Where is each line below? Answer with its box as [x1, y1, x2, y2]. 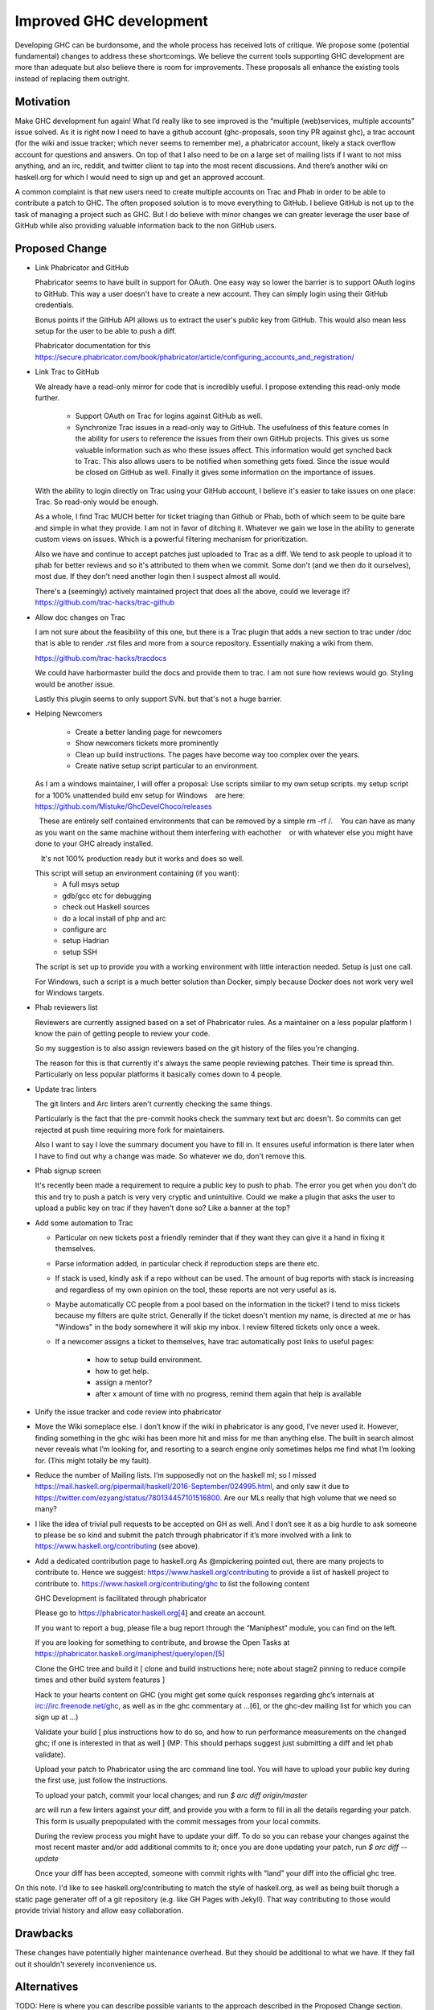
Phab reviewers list [35, 1003, 98, 1012]
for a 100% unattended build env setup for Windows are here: [35, 790, 245, 800]
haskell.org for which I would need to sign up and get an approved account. [14, 172, 265, 182]
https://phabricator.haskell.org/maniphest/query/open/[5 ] [35, 1649, 225, 1659]
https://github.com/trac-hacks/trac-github [35, 597, 175, 607]
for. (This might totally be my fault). [35, 1455, 152, 1465]
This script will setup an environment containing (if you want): [35, 868, 240, 878]
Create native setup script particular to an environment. [75, 761, 259, 770]
